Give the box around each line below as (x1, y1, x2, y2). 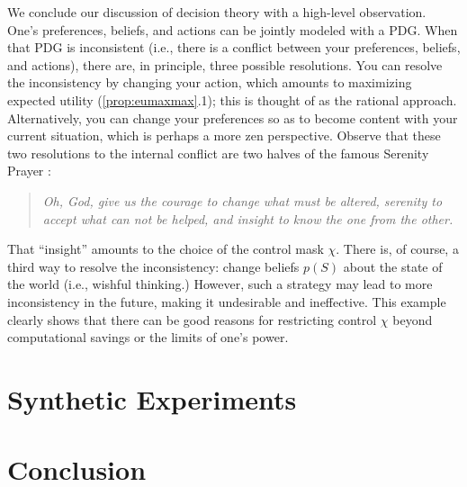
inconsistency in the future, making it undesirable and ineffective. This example (7, 292, 446, 311)
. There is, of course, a (336, 239, 459, 258)
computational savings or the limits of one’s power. (7, 328, 289, 347)
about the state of (343, 257, 443, 275)
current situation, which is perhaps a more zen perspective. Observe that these (7, 126, 441, 145)
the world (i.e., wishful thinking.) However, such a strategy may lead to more (7, 275, 433, 293)
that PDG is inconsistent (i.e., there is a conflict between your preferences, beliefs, (7, 38, 461, 57)
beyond (392, 310, 433, 329)
